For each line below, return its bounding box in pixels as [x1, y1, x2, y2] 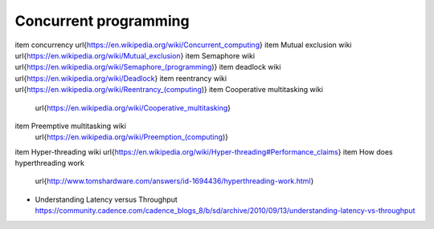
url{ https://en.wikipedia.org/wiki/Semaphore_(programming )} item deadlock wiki [14, 62, 281, 72]
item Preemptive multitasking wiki [14, 121, 126, 131]
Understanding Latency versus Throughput [35, 195, 178, 204]
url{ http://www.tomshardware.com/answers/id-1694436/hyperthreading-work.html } [35, 176, 314, 186]
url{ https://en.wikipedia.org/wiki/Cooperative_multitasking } [35, 102, 231, 112]
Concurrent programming [14, 12, 190, 30]
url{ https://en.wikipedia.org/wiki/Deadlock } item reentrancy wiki [14, 73, 227, 83]
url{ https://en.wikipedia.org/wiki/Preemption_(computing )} [35, 132, 229, 142]
